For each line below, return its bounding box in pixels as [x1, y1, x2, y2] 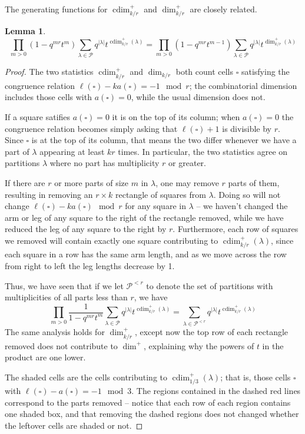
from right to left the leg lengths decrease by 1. [5, 259, 175, 271]
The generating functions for [5, 3, 108, 15]
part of [5, 145, 29, 157]
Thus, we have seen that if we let [5, 279, 124, 291]
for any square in [125, 200, 186, 212]
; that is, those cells [220, 370, 291, 383]
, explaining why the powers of [144, 339, 254, 352]
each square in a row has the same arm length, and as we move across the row [5, 248, 287, 260]
